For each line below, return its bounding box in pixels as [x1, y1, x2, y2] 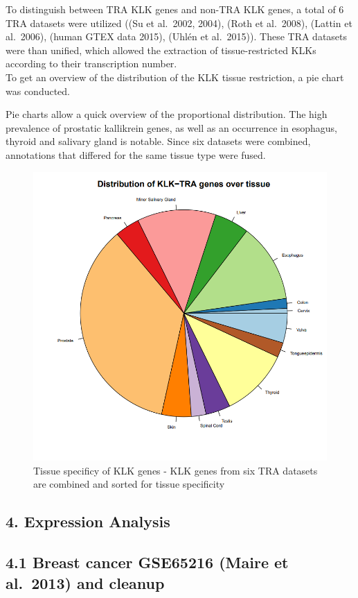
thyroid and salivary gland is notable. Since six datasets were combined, [6, 134, 311, 148]
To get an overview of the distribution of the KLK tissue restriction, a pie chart [6, 69, 344, 84]
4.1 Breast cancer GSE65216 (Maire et [6, 552, 289, 573]
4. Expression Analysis [6, 511, 170, 532]
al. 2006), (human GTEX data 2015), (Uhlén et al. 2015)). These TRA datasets [6, 29, 348, 44]
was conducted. [6, 83, 71, 98]
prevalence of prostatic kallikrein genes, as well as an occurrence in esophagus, [6, 120, 337, 135]
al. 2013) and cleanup [6, 572, 165, 593]
